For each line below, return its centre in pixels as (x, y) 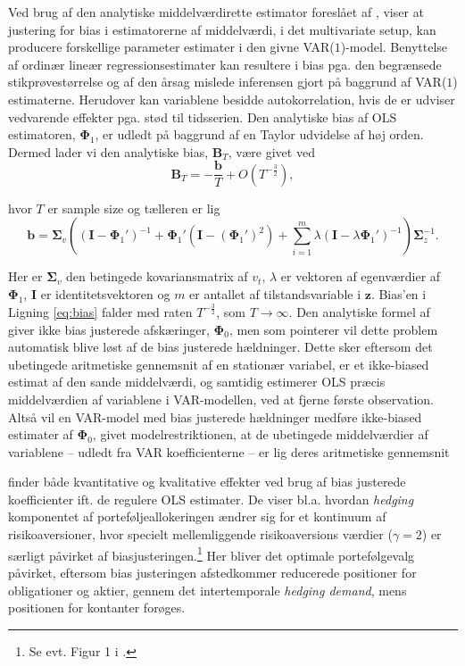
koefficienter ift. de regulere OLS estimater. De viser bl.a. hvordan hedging (211, 499)
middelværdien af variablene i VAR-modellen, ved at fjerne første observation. (221, 399)
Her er (25, 276)
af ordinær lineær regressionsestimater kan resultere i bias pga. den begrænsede (225, 64)
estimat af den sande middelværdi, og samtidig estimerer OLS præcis (197, 382)
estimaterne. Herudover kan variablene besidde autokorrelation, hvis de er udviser (232, 99)
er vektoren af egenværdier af (361, 276)
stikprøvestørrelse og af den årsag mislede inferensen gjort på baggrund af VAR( (228, 82)
